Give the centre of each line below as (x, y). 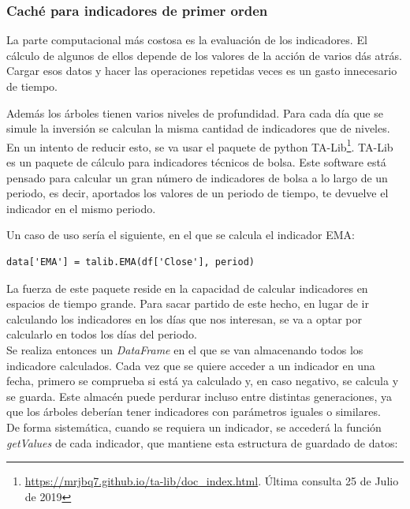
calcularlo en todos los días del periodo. (102, 334)
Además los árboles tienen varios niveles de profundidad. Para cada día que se (195, 112)
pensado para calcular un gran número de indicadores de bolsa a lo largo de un (197, 177)
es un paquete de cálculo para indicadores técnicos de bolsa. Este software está (196, 162)
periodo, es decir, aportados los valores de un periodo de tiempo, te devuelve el (198, 193)
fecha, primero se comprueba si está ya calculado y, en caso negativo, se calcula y (203, 381)
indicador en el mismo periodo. (81, 208)
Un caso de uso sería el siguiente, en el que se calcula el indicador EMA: (181, 235)
